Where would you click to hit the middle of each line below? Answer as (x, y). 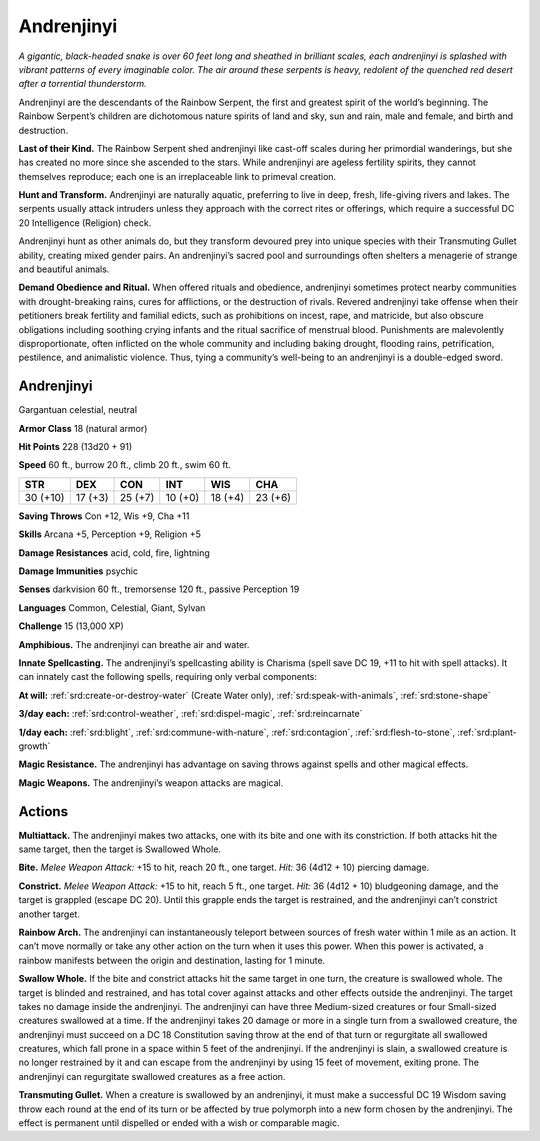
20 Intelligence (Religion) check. (85, 222)
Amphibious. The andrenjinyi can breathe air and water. (134, 644)
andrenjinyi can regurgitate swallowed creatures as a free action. (152, 1076)
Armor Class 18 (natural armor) (83, 428)
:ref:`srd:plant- (486, 732)
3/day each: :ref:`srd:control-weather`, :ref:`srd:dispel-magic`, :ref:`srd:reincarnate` (190, 714)
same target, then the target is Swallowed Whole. (120, 849)
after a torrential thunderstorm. (82, 84)
